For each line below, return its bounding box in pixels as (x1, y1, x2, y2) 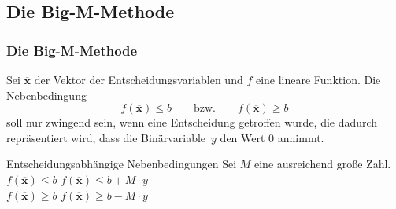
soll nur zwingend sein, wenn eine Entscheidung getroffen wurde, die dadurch (6, 114, 378, 130)
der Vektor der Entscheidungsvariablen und (34, 71, 243, 87)
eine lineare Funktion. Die (255, 71, 381, 87)
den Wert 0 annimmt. (220, 129, 324, 145)
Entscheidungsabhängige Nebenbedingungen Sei (6, 156, 237, 172)
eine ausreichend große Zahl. (254, 156, 391, 172)
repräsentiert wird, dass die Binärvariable (6, 129, 206, 145)
